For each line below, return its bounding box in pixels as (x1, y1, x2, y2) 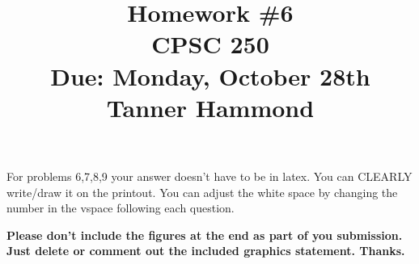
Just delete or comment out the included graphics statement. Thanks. (6, 242, 405, 259)
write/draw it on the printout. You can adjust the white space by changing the (6, 183, 398, 200)
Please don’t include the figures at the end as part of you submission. (6, 226, 403, 243)
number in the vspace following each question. (6, 199, 235, 216)
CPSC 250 (151, 27, 269, 61)
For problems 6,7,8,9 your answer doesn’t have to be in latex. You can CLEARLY (6, 167, 413, 184)
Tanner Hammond (106, 90, 315, 124)
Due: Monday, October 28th (50, 59, 370, 92)
